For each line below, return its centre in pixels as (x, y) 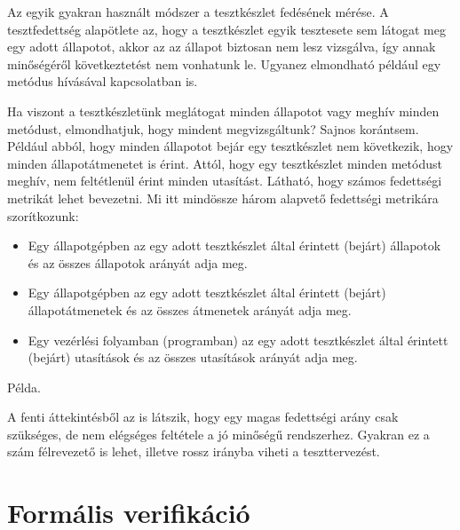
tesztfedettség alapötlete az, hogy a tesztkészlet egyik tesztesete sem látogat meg (226, 29)
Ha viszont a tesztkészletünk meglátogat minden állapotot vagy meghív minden (223, 111)
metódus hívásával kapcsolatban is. (103, 81)
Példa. (24, 387)
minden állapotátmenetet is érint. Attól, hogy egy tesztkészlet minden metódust (225, 163)
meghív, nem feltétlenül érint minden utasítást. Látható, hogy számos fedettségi (225, 181)
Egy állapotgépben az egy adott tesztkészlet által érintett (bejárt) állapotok (234, 245)
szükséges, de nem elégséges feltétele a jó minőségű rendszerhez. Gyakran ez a (218, 434)
